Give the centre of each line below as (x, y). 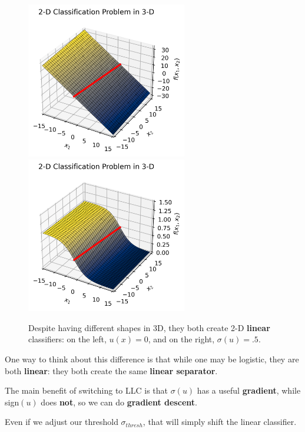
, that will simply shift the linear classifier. (220, 422)
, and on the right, (181, 339)
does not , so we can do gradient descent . (119, 402)
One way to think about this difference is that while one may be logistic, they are (152, 359)
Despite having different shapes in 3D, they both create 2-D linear (149, 327)
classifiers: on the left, (67, 339)
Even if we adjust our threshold (62, 422)
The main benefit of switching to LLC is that (87, 390)
